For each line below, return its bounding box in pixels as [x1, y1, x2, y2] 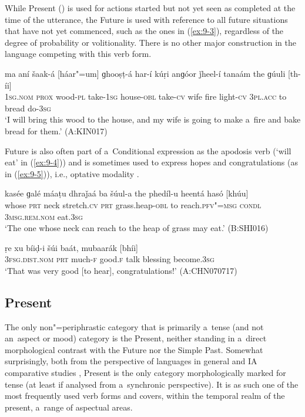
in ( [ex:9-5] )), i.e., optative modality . [5, 167, 139, 179]
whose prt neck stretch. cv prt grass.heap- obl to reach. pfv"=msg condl [5, 198, 262, 211]
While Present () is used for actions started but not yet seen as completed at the [5, 2, 296, 13]
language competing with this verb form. [5, 48, 152, 60]
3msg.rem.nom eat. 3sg [5, 210, 83, 222]
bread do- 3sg [5, 101, 51, 114]
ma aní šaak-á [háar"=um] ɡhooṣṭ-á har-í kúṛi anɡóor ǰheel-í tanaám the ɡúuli [5, 67, 286, 79]
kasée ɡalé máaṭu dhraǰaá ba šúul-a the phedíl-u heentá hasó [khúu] [5, 187, 249, 199]
